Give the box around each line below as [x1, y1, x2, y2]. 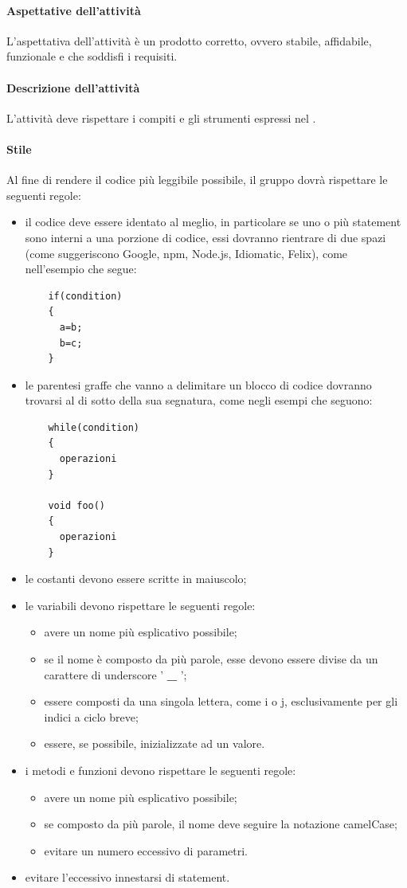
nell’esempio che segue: [25, 260, 137, 277]
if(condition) [48, 290, 123, 302]
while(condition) [48, 421, 139, 433]
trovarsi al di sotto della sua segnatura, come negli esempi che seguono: [25, 392, 373, 409]
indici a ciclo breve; [44, 708, 139, 725]
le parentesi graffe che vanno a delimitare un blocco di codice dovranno [25, 376, 372, 393]
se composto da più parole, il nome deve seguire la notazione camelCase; [44, 816, 397, 832]
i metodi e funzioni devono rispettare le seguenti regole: [25, 761, 296, 778]
